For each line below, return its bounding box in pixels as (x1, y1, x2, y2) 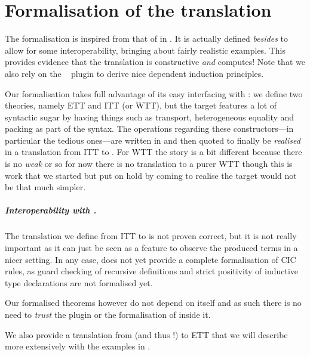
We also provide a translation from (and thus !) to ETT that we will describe (5, 328, 288, 340)
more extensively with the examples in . (5, 340, 151, 352)
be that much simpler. (5, 181, 86, 193)
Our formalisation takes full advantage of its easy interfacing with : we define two (5, 87, 303, 100)
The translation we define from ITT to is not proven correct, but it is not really (5, 230, 297, 242)
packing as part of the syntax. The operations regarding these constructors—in (5, 122, 294, 135)
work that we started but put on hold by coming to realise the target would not (5, 169, 297, 181)
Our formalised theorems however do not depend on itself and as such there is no (5, 296, 302, 309)
